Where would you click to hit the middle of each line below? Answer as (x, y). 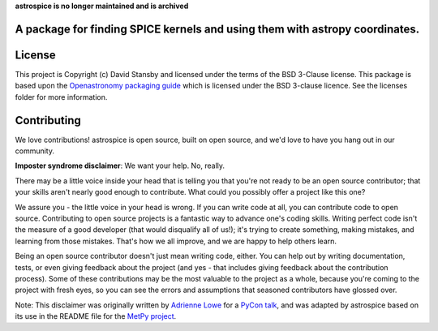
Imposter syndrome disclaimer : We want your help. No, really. (120, 165)
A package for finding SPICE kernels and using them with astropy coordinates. (217, 29)
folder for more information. (61, 97)
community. (34, 151)
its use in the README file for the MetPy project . (96, 316)
